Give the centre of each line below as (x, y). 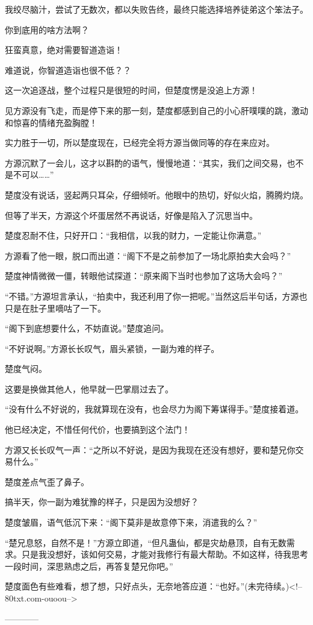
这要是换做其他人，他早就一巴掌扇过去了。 (89, 388)
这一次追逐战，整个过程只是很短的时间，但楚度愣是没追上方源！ (131, 90)
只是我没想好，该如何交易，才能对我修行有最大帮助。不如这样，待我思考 (165, 554)
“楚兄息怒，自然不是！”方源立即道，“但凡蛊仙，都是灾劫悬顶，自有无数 (146, 542)
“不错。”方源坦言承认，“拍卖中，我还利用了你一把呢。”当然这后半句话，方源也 (156, 296)
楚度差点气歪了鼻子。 (47, 481)
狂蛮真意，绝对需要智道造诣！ (64, 50)
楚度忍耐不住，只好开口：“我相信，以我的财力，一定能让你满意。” (133, 235)
